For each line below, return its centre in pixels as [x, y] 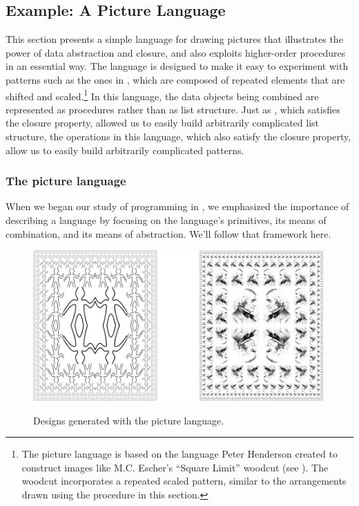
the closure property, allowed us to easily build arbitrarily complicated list [163, 123]
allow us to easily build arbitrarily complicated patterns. [125, 150]
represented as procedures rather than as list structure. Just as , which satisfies [173, 109]
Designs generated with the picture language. [129, 420]
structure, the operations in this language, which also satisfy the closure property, [178, 137]
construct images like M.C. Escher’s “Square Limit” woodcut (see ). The [175, 467]
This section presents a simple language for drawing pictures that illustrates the [174, 39]
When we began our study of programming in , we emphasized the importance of [177, 206]
